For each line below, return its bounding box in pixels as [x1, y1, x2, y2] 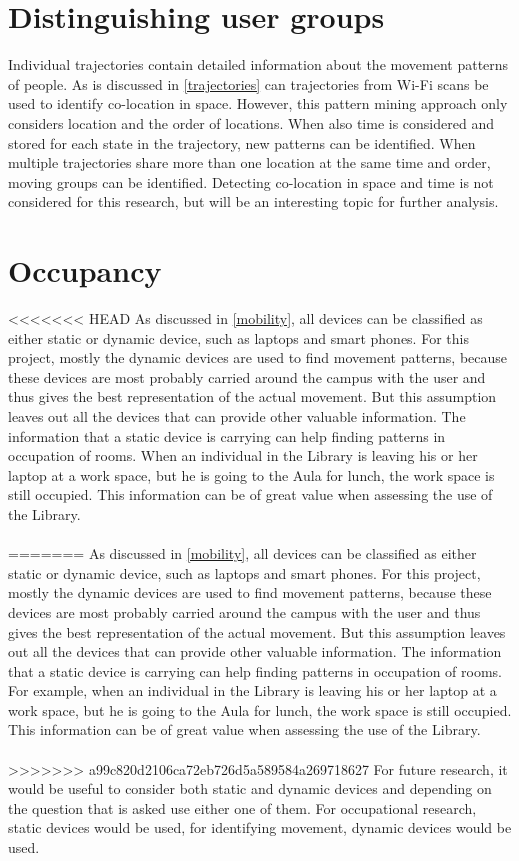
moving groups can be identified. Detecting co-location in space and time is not [8, 171, 494, 192]
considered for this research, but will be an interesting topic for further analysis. [8, 191, 499, 212]
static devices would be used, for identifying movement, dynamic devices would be [8, 817, 512, 838]
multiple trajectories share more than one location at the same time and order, [8, 152, 491, 173]
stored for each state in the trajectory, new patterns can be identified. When [8, 132, 476, 153]
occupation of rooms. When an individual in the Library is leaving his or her [8, 445, 478, 466]
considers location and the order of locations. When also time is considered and [8, 112, 494, 133]
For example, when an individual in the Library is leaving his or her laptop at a [8, 680, 497, 701]
